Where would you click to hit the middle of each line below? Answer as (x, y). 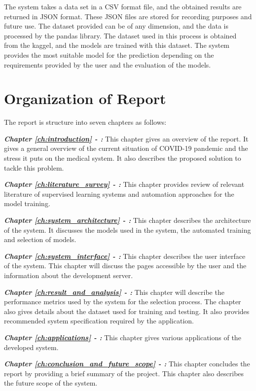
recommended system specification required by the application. (99, 321)
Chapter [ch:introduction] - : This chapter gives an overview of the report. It (126, 138)
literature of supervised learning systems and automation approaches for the (119, 194)
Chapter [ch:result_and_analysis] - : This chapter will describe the (114, 292)
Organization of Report (85, 98)
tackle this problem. (34, 167)
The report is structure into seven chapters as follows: (85, 122)
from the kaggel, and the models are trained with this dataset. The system (117, 45)
